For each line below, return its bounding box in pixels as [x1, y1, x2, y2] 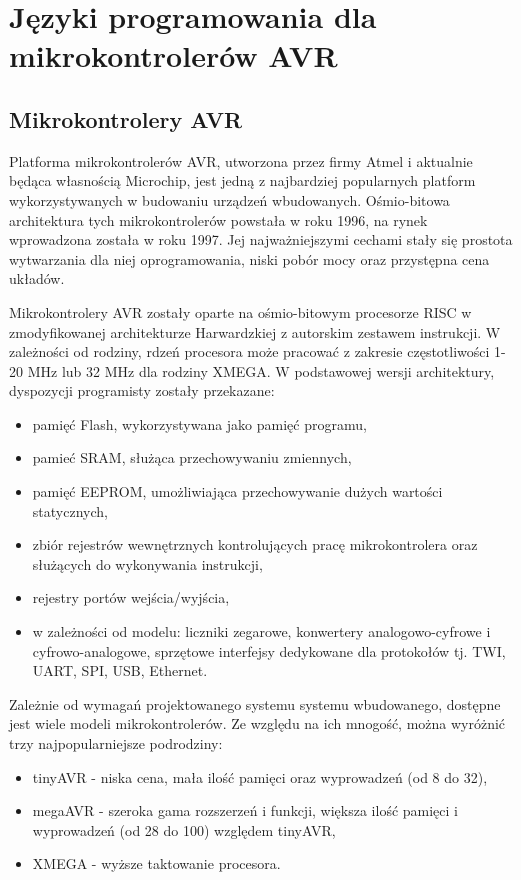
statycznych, [32, 500, 108, 521]
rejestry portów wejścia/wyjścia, [32, 587, 230, 608]
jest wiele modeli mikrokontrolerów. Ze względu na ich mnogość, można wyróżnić [9, 713, 506, 734]
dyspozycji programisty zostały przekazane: [9, 380, 275, 401]
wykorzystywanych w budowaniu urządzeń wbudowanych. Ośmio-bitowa [9, 189, 450, 210]
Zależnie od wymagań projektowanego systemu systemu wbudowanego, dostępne [9, 693, 501, 714]
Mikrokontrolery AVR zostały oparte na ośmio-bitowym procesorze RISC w [9, 301, 472, 322]
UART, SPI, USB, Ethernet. [32, 660, 208, 681]
